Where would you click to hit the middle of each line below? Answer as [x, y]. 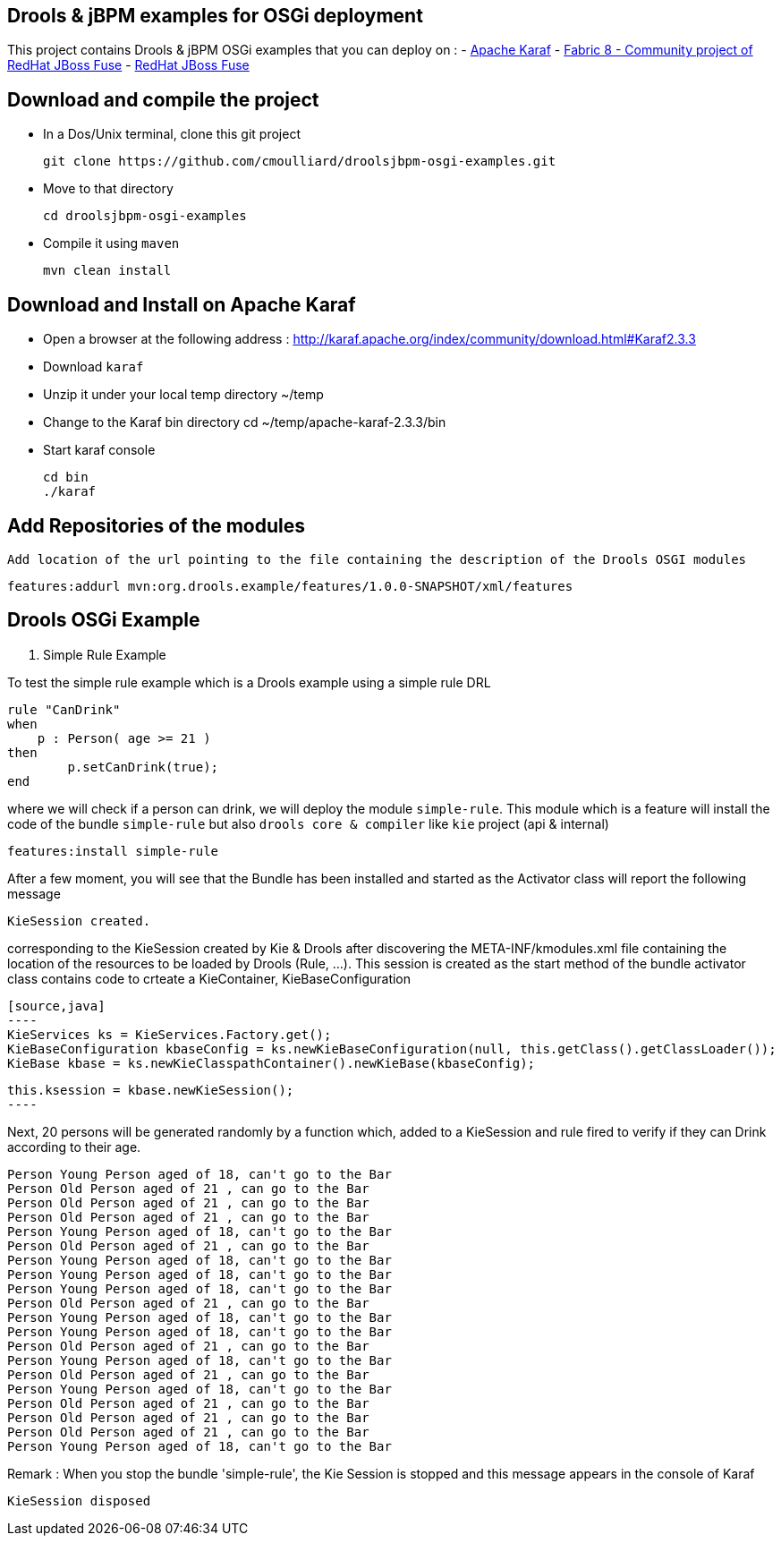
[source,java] [56, 1006]
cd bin [66, 477]
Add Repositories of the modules [157, 525]
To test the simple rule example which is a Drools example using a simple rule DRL [249, 682]
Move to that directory [108, 189]
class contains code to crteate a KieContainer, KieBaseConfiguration [209, 978]
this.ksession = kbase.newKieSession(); [151, 1090]
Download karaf [93, 367]
